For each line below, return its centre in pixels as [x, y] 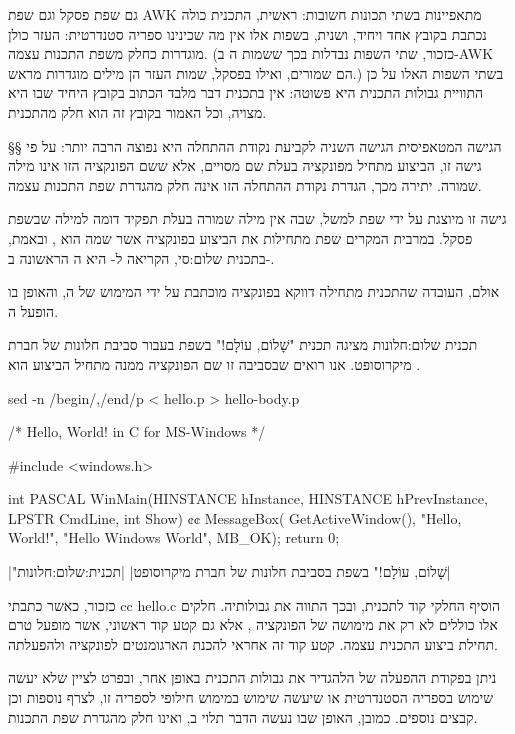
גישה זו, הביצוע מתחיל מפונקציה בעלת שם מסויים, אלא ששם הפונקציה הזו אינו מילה [245, 165]
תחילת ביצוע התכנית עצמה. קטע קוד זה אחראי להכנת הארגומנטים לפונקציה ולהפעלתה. [253, 643]
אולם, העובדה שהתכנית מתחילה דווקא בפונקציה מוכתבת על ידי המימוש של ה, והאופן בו [254, 291]
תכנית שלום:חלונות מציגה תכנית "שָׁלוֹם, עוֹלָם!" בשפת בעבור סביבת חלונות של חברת [243, 344]
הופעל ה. [33, 310]
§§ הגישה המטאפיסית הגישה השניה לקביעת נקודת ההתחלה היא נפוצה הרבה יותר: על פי [255, 145]
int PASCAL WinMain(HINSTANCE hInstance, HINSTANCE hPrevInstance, [248, 498]
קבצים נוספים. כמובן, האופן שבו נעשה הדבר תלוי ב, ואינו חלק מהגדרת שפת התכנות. [243, 716]
